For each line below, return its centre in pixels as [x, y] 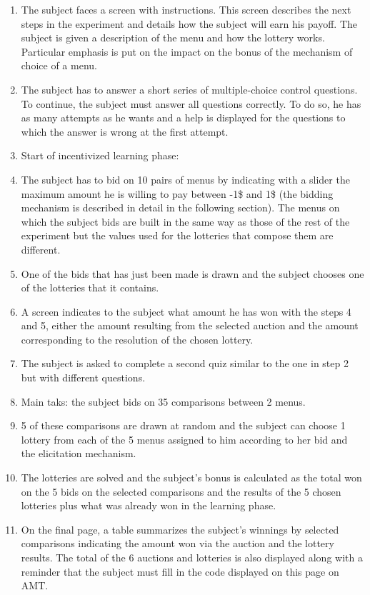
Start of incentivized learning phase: [100, 155]
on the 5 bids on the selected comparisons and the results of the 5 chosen [181, 491]
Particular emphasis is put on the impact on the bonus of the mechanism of [187, 51]
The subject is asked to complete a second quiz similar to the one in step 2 [185, 363]
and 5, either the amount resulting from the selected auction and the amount [190, 325]
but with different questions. [83, 377]
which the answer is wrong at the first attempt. [125, 131]
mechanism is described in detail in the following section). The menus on [180, 207]
